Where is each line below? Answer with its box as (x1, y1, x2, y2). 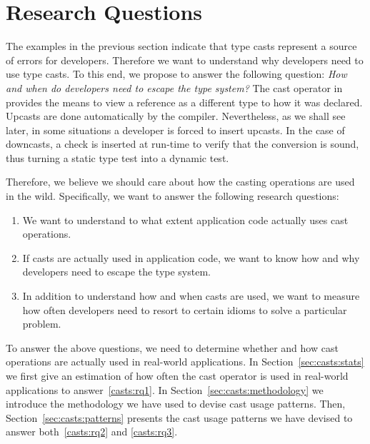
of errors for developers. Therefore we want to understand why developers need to (6, 52, 364, 67)
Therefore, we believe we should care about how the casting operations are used (6, 174, 355, 189)
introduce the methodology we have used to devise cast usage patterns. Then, (6, 396, 346, 411)
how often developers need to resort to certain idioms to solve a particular (22, 302, 347, 317)
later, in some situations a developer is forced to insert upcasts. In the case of (6, 122, 345, 137)
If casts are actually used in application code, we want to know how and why (22, 250, 360, 265)
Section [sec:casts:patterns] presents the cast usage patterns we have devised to (6, 410, 353, 425)
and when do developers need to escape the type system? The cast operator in (6, 80, 343, 95)
